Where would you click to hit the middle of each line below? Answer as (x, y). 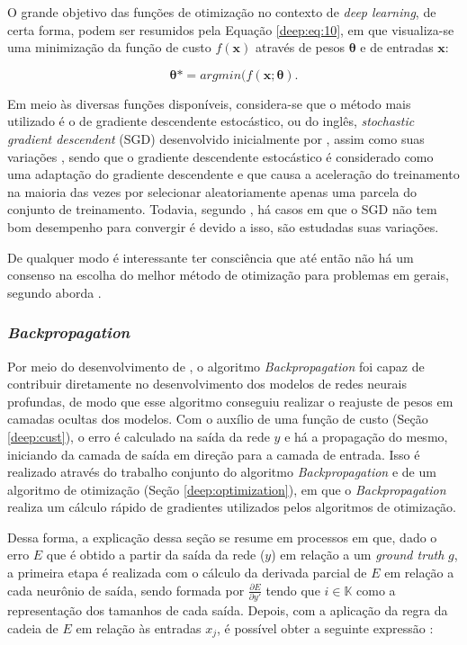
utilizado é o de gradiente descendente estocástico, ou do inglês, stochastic (211, 121)
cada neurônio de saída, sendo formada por (126, 590)
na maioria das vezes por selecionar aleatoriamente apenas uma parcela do (212, 191)
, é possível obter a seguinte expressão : (325, 627)
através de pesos (300, 47)
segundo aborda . (54, 292)
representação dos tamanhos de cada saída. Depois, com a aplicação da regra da (228, 609)
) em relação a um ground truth (358, 555)
